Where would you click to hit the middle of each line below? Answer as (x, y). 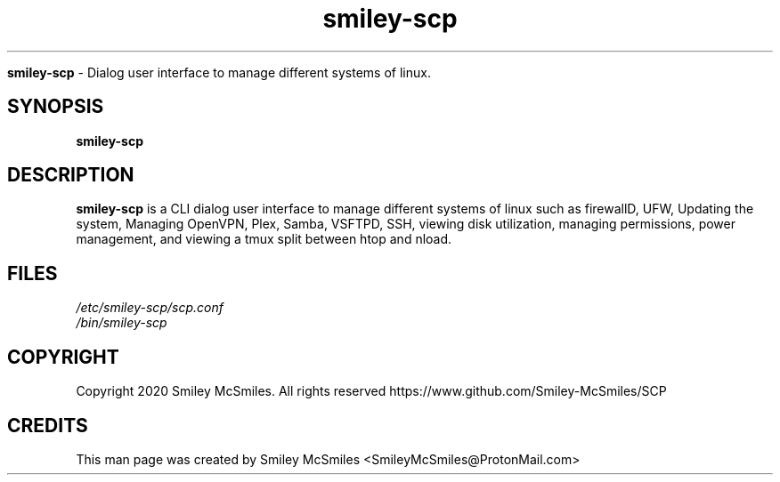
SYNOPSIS (56, 107)
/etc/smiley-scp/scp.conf (150, 308)
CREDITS (48, 425)
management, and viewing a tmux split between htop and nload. (264, 239)
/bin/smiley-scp (122, 323)
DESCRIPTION (71, 175)
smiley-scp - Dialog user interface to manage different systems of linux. (219, 72)
